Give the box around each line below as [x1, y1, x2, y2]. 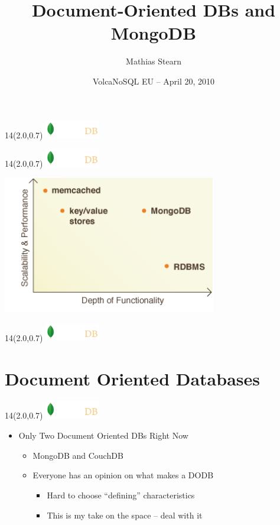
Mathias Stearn [126, 55, 181, 67]
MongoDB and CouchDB [32, 449, 123, 461]
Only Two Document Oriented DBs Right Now [18, 429, 188, 442]
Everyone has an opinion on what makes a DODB [32, 469, 214, 481]
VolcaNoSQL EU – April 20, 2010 [92, 74, 215, 87]
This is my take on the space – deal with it [47, 508, 203, 521]
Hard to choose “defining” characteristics [47, 489, 195, 501]
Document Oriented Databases [5, 366, 260, 390]
